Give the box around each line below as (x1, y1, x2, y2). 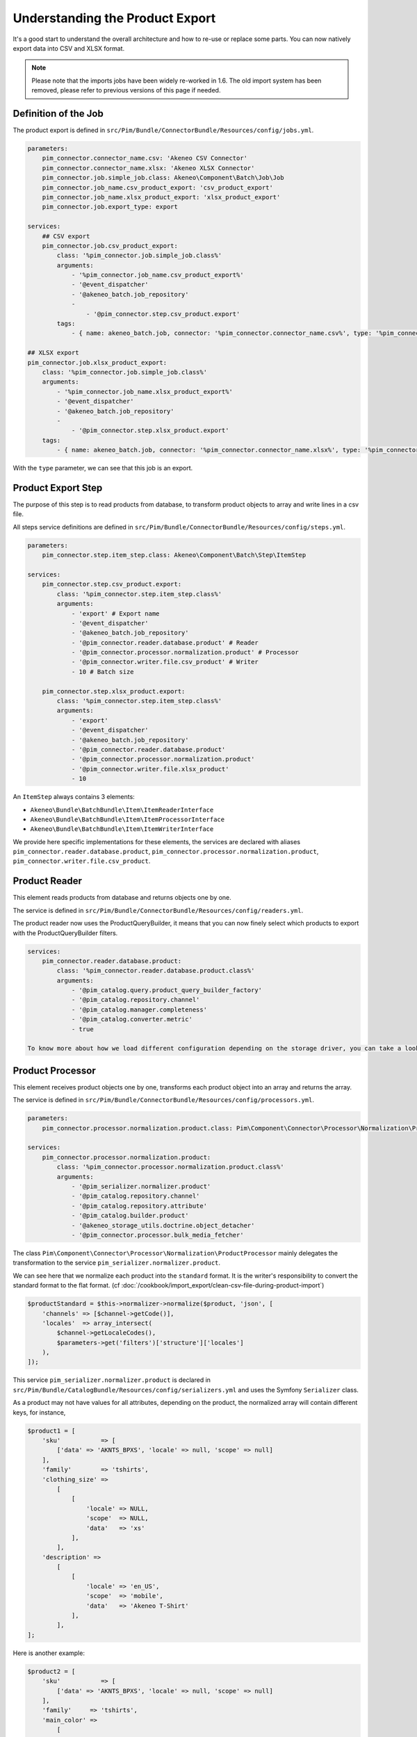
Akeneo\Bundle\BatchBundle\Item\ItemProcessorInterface (30, 815, 225, 823)
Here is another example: (13, 1649, 85, 1657)
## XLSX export (27, 349, 79, 357)
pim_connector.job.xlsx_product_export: (27, 359, 167, 366)
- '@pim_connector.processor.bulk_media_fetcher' (71, 1231, 244, 1239)
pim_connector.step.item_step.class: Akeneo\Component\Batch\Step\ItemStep (42, 551, 306, 559)
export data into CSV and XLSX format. (13, 44, 125, 52)
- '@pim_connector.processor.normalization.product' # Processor (71, 648, 299, 657)
